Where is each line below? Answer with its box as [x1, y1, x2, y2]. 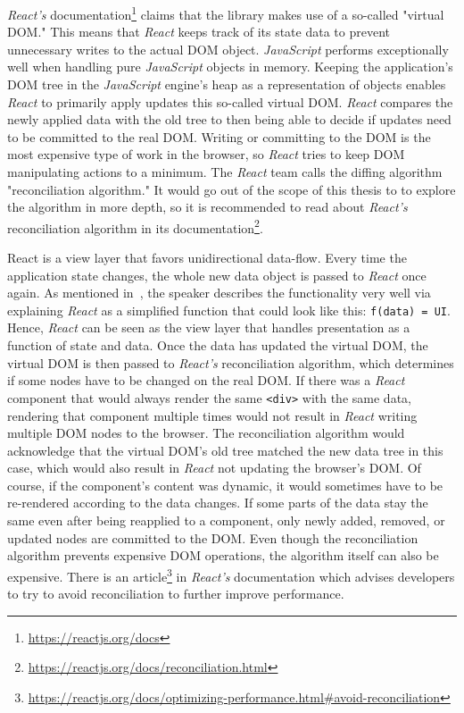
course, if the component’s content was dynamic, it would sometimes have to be [7, 475, 443, 494]
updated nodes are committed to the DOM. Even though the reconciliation [7, 528, 418, 547]
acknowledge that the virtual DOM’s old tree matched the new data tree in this [7, 440, 443, 459]
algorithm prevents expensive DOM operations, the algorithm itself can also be [7, 546, 439, 565]
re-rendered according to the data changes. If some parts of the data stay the [7, 493, 428, 512]
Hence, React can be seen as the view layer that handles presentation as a [7, 318, 410, 337]
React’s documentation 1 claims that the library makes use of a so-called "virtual [7, 3, 444, 23]
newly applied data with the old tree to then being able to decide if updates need [7, 110, 452, 129]
